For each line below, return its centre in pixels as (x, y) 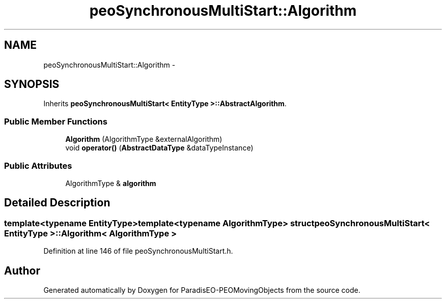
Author (22, 270)
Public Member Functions (56, 121)
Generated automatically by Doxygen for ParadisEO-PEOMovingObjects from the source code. (202, 290)
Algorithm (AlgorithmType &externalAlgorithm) (144, 139)
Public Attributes (38, 165)
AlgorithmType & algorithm (111, 183)
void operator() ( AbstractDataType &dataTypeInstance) (159, 148)
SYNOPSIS (32, 84)
